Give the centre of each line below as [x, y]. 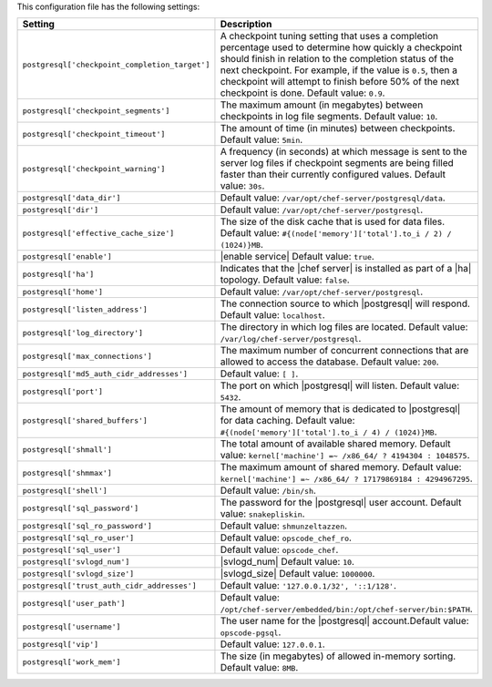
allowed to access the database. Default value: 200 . [329, 362]
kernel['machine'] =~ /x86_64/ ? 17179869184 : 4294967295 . [346, 478]
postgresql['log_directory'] [83, 333]
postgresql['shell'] [65, 491]
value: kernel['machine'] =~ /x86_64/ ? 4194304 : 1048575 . [345, 456]
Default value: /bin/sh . [268, 490]
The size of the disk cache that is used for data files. [333, 221]
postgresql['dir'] [61, 210]
